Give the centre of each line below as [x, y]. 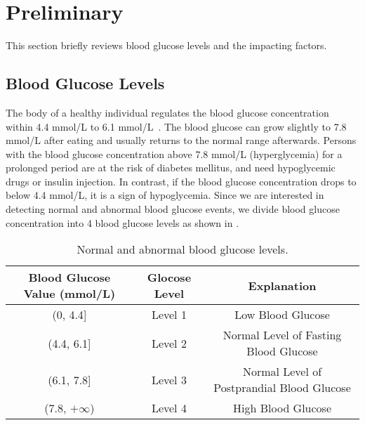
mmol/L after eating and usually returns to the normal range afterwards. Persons [181, 140]
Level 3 [169, 379]
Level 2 [169, 343]
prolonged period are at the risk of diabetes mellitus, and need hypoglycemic [171, 168]
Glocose [169, 277]
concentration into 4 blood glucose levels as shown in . [122, 222]
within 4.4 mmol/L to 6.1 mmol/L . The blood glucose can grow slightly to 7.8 [176, 126]
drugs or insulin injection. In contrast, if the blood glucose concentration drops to [181, 181]
